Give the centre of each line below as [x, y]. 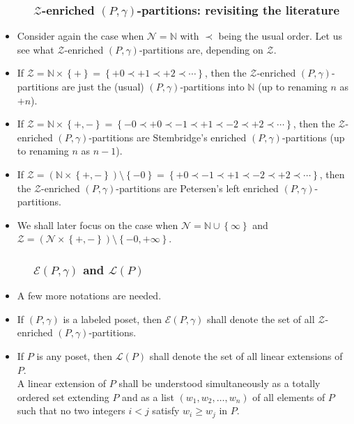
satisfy [166, 410]
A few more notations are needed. [89, 296]
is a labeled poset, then [113, 319]
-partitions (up [313, 137]
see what [36, 49]
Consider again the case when [80, 36]
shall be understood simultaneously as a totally [220, 383]
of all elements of [289, 396]
